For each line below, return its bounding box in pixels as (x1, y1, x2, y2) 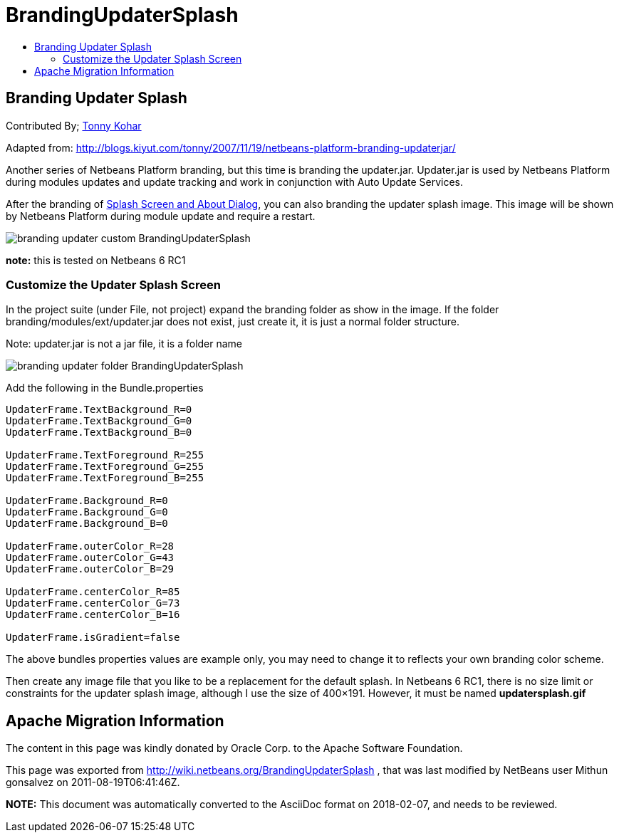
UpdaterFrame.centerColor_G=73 (6, 597, 180, 609)
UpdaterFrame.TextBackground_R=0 (6, 404, 192, 416)
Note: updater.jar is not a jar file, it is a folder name (6, 337, 243, 350)
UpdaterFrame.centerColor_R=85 (6, 586, 180, 598)
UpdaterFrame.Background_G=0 (6, 506, 168, 518)
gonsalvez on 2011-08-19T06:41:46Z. (6, 776, 180, 789)
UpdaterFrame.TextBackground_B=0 (6, 426, 192, 439)
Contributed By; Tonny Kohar (6, 119, 142, 132)
